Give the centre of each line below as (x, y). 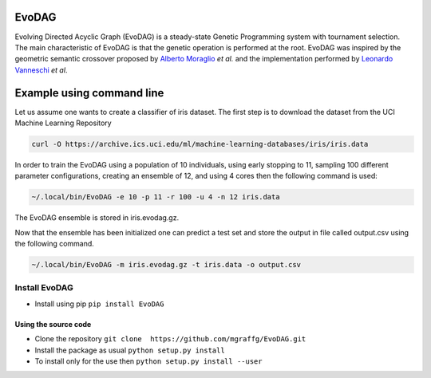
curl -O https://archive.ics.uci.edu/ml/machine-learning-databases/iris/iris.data (200, 144)
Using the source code (53, 324)
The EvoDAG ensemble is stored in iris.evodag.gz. (97, 218)
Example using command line (89, 93)
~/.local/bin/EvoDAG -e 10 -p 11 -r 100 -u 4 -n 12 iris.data (156, 197)
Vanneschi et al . (41, 70)
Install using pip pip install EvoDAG (99, 304)
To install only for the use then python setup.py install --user (148, 361)
